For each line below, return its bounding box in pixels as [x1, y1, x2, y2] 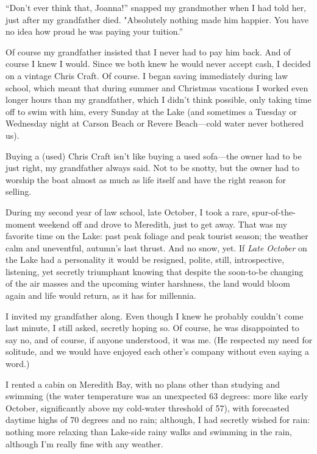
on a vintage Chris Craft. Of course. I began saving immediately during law [5, 69, 288, 82]
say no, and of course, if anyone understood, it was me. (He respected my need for [5, 333, 313, 346]
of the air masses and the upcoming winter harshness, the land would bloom [5, 277, 290, 290]
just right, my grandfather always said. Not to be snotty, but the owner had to [5, 161, 299, 174]
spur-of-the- [252, 205, 296, 218]
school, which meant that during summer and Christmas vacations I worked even [5, 81, 308, 94]
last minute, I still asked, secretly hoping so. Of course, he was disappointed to [5, 321, 299, 334]
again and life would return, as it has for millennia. [5, 289, 196, 302]
